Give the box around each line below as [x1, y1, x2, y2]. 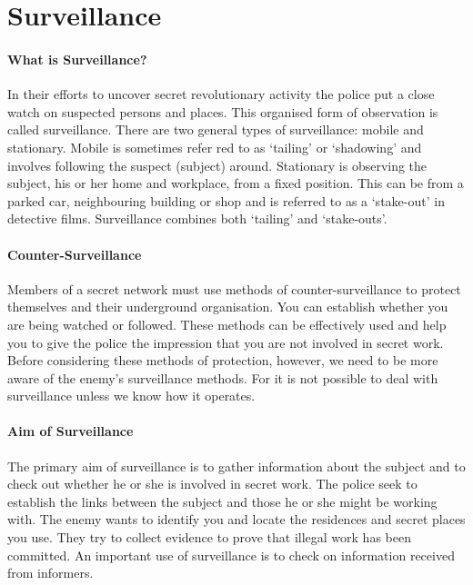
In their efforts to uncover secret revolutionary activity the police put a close [7, 84, 435, 104]
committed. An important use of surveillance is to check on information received [7, 545, 455, 564]
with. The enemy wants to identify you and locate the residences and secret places [7, 510, 466, 529]
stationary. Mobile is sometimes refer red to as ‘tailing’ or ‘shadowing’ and [7, 137, 422, 156]
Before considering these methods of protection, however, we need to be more [7, 351, 438, 370]
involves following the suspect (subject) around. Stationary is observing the [7, 155, 428, 174]
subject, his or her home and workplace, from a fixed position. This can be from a [7, 174, 464, 193]
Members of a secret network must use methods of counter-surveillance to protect [7, 279, 461, 298]
